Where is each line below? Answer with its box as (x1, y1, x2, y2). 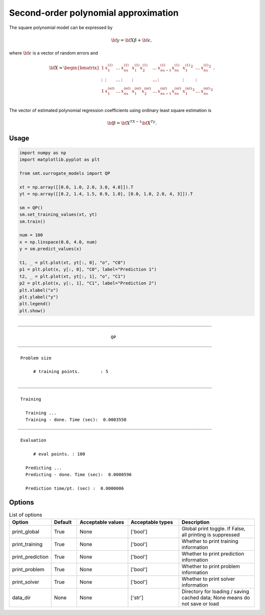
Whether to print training (182, 538, 238, 545)
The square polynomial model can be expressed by (9, 25, 113, 30)
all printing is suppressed (182, 532, 240, 538)
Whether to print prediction (182, 550, 244, 557)
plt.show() (19, 308, 46, 314)
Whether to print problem (182, 563, 240, 570)
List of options (9, 511, 43, 518)
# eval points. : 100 (33, 452, 85, 457)
